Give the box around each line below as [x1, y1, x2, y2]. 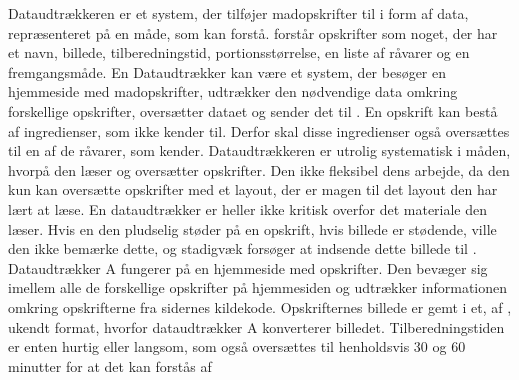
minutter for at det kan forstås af [8, 355, 212, 376]
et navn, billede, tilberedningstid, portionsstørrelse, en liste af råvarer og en [8, 42, 470, 63]
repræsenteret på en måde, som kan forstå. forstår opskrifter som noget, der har [8, 22, 498, 43]
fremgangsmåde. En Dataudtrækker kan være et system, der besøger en [8, 61, 447, 82]
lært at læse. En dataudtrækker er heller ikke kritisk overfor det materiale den [8, 198, 488, 219]
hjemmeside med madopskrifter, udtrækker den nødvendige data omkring [8, 81, 458, 102]
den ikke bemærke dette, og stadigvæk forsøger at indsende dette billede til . [8, 238, 477, 259]
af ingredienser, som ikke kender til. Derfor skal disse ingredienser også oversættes [8, 120, 510, 141]
